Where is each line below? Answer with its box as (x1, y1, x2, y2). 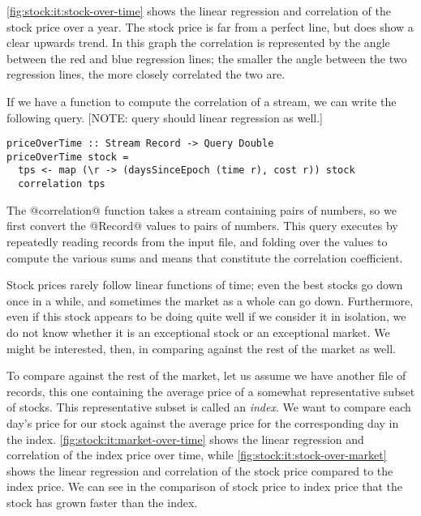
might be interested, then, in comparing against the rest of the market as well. (6, 339, 396, 356)
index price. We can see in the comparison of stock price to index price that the (6, 478, 403, 495)
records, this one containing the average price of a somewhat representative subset (6, 382, 415, 399)
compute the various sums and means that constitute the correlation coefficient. (6, 249, 403, 266)
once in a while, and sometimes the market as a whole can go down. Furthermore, (6, 292, 414, 309)
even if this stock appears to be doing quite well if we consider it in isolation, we (6, 308, 406, 325)
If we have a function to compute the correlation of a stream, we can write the (6, 92, 397, 109)
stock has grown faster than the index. (6, 493, 198, 510)
